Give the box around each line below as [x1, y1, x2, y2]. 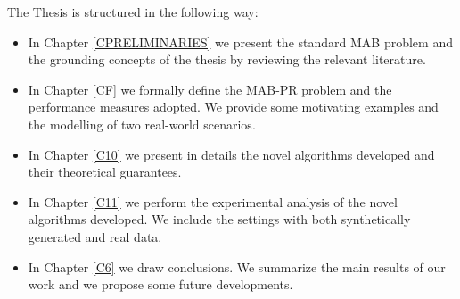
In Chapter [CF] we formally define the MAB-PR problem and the [28, 79, 392, 98]
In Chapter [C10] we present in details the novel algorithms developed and [28, 145, 435, 163]
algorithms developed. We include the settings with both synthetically [28, 210, 411, 228]
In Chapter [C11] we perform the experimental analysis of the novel [28, 192, 398, 211]
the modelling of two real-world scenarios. [28, 114, 256, 133]
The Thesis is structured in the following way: [7, 3, 259, 21]
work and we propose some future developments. [28, 275, 293, 294]
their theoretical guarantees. [28, 162, 182, 181]
